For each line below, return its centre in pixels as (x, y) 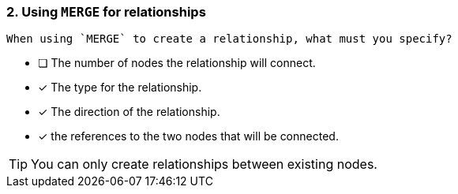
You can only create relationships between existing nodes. (204, 164)
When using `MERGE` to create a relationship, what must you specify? (229, 39)
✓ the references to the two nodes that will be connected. (188, 136)
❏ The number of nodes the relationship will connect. (177, 63)
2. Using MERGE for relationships (106, 12)
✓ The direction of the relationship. (129, 112)
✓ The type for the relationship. (120, 88)
